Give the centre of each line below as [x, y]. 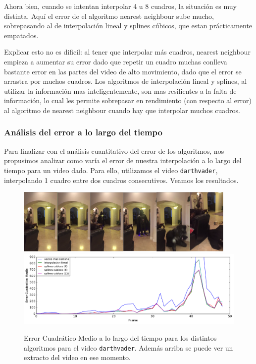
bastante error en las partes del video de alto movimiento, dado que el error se [123, 71]
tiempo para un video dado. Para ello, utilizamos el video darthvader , [111, 170]
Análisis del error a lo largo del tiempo [83, 132]
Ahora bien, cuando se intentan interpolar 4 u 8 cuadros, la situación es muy [120, 6]
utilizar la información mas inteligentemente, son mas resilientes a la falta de [120, 91]
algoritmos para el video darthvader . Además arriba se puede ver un [128, 347]
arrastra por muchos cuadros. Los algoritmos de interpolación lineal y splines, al [126, 81]
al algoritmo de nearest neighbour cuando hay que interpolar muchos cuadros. [122, 110]
